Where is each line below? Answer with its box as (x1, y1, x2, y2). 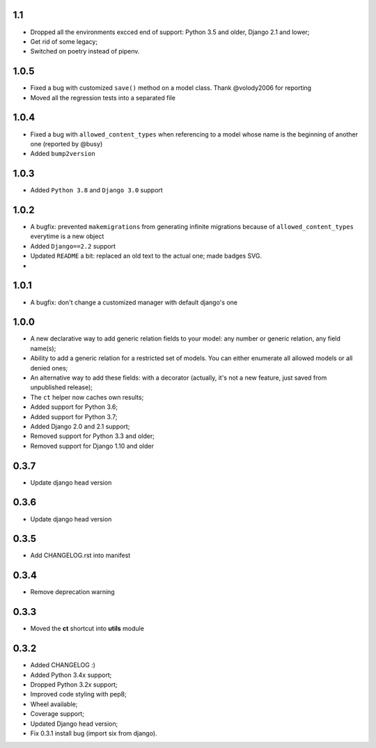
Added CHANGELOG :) (30, 661, 95, 669)
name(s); (30, 344, 56, 352)
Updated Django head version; (30, 719, 118, 728)
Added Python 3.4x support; (30, 671, 112, 679)
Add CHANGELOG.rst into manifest (30, 551, 131, 560)
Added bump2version (30, 150, 95, 158)
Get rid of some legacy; (30, 37, 97, 45)
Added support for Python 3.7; (30, 412, 118, 421)
